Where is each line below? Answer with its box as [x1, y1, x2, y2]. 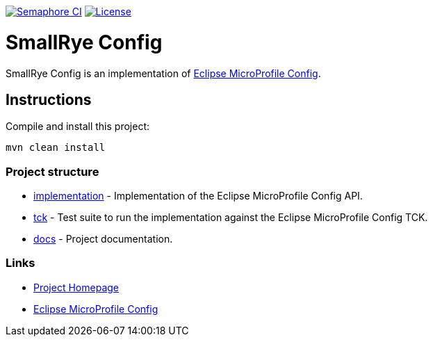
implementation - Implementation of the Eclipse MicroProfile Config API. [33, 190, 363, 202]
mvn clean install [6, 142, 106, 154]
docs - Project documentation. [33, 233, 173, 245]
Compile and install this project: [6, 120, 150, 133]
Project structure [6, 164, 99, 179]
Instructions [6, 90, 92, 108]
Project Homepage [33, 281, 119, 293]
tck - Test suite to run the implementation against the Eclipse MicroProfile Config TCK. [33, 211, 428, 224]
